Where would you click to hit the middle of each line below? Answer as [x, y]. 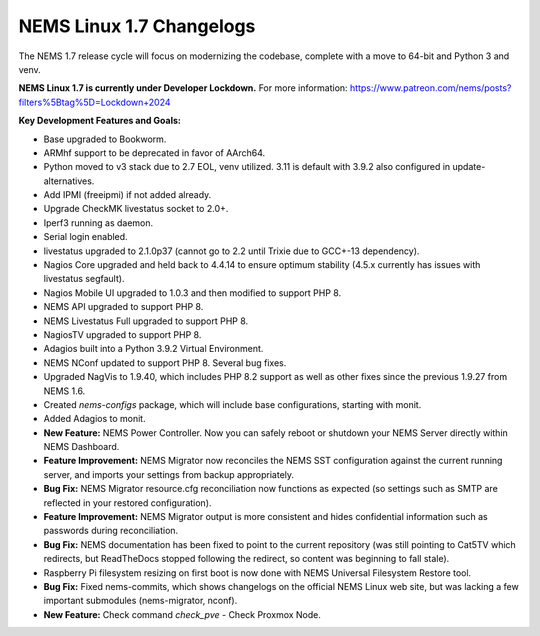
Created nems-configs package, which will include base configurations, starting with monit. [232, 404]
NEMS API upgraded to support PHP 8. [123, 307]
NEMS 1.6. [64, 391]
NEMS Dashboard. [81, 447]
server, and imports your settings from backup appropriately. [169, 474]
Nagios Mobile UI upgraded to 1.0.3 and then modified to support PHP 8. [192, 292]
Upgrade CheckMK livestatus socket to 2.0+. [136, 209]
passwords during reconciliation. [111, 531]
